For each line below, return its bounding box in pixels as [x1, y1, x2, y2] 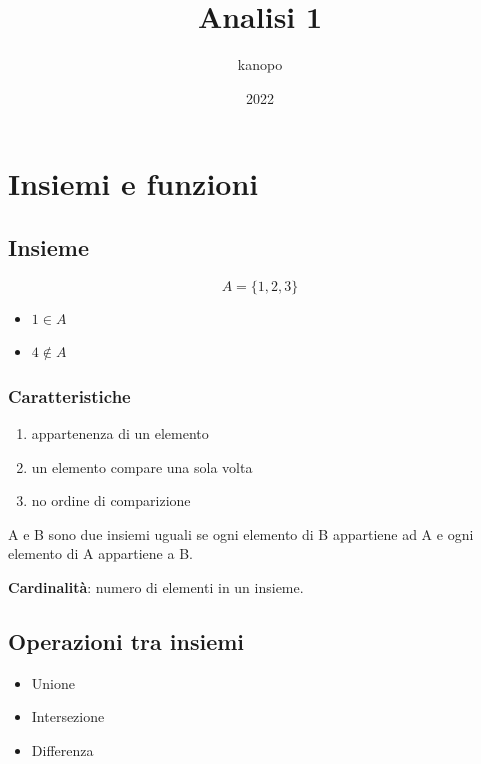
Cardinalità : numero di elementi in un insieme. [8, 577, 304, 598]
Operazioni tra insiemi [8, 626, 245, 657]
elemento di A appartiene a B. [8, 543, 193, 564]
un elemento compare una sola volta [31, 456, 253, 477]
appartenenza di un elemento [31, 423, 209, 444]
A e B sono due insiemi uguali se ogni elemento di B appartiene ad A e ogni [8, 523, 474, 544]
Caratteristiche [8, 383, 131, 408]
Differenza [31, 740, 94, 761]
